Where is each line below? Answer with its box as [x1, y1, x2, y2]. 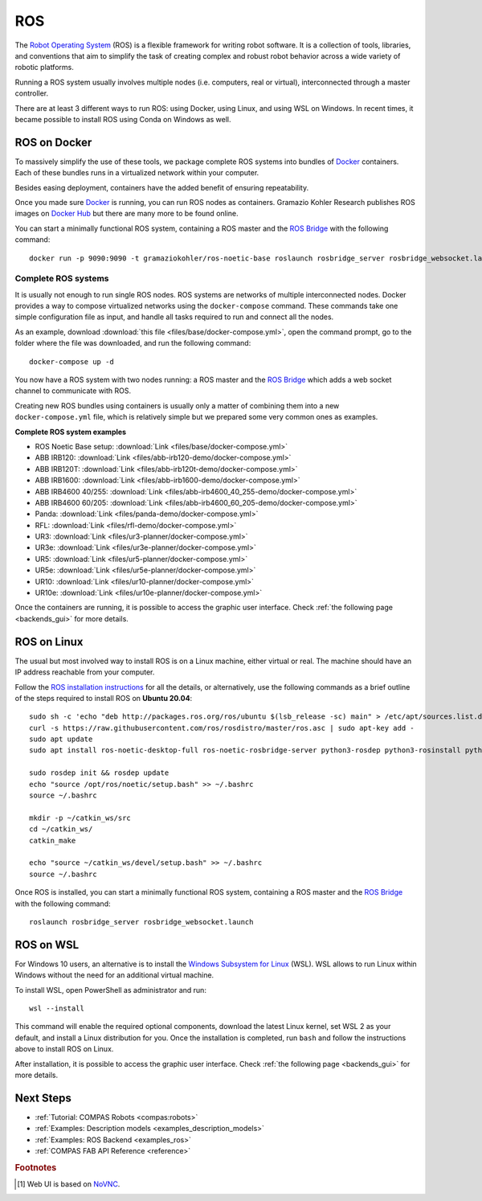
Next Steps [14, 1091, 71, 1105]
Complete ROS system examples [14, 427, 127, 437]
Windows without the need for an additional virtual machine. [14, 970, 214, 980]
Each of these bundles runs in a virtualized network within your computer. [14, 168, 259, 178]
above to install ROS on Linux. [14, 1044, 114, 1054]
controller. [14, 88, 49, 98]
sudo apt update [29, 735, 93, 744]
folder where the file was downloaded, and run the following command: [14, 338, 251, 348]
